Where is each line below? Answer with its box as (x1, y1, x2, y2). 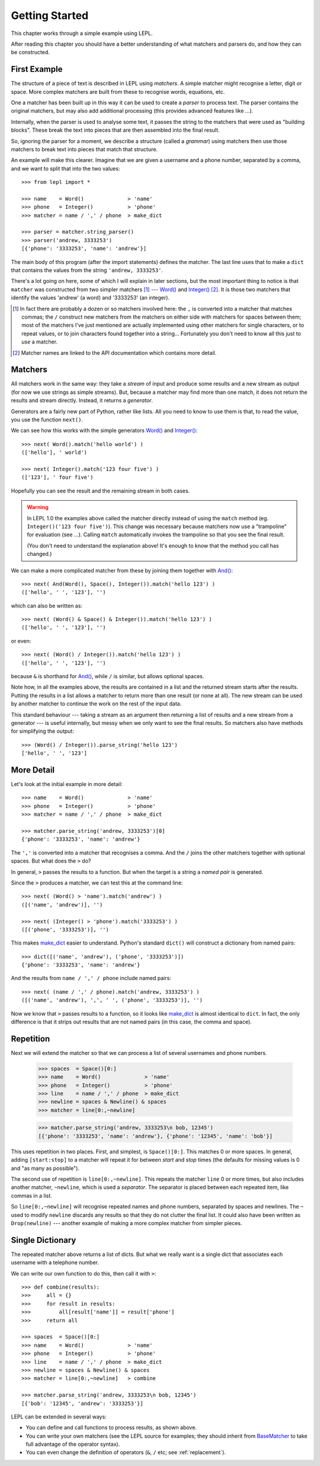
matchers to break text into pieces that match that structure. (11, 145, 158, 152)
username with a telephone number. (11, 1259, 100, 1266)
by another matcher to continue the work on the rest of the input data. (11, 700, 182, 707)
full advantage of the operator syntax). (25, 1440, 120, 1448)
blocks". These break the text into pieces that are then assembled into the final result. (11, 126, 220, 133)
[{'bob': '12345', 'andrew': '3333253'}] (21, 1400, 143, 1407)
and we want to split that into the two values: (11, 165, 120, 172)
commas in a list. (11, 1192, 53, 1199)
